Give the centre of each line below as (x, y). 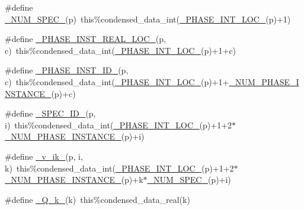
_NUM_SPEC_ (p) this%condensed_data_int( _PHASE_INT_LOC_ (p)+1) (148, 19)
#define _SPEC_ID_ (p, (50, 113)
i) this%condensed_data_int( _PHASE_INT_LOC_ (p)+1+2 (119, 125)
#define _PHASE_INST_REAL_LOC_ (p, (85, 39)
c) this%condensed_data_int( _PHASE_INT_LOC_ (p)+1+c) (121, 50)
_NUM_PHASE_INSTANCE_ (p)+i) (75, 136)
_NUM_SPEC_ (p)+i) (189, 180)
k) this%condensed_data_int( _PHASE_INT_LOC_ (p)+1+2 (119, 168)
